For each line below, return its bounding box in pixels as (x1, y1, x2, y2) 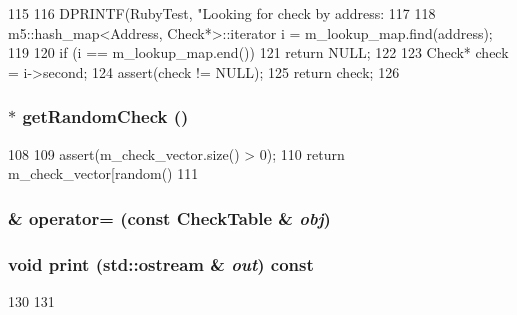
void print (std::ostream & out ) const (8, 251, 314, 276)
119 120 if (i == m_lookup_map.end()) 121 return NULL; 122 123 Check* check (8, 42, 509, 63)
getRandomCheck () (22, 104, 189, 129)
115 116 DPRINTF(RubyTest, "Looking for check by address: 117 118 (8, 3, 436, 23)
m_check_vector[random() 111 (8, 163, 199, 184)
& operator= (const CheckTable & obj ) (8, 205, 331, 230)
